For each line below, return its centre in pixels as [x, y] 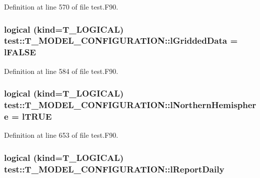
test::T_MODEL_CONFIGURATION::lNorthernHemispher [130, 105]
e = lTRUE [28, 116]
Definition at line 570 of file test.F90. [61, 7]
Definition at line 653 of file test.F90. [61, 135]
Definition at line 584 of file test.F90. [61, 71]
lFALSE [20, 52]
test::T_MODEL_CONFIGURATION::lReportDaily [114, 169]
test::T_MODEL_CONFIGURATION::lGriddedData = [121, 40]
